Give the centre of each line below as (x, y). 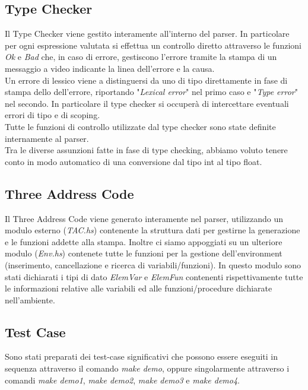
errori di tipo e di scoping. (53, 115)
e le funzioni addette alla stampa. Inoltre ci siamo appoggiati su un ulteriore (144, 241)
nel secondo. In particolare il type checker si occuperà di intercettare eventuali (147, 103)
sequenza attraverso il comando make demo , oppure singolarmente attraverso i (147, 368)
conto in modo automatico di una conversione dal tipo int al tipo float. (134, 161)
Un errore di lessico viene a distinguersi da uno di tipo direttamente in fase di (146, 80)
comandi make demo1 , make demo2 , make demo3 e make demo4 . (123, 380)
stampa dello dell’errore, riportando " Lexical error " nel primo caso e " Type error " (151, 92)
